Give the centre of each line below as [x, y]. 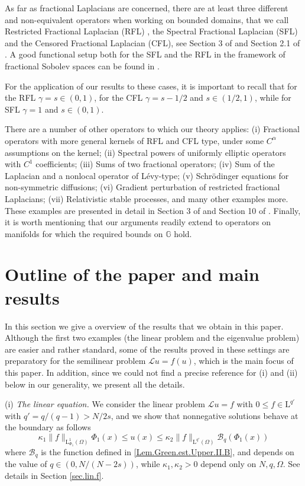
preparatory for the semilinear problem [75, 361]
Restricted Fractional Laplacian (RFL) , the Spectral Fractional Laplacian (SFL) [151, 31]
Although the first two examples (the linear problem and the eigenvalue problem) [152, 338]
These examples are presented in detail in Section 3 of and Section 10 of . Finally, [153, 210]
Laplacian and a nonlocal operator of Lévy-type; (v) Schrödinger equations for [147, 175]
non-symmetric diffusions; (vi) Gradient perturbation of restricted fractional [142, 187]
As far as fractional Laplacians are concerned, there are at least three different [147, 8]
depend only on [228, 464]
